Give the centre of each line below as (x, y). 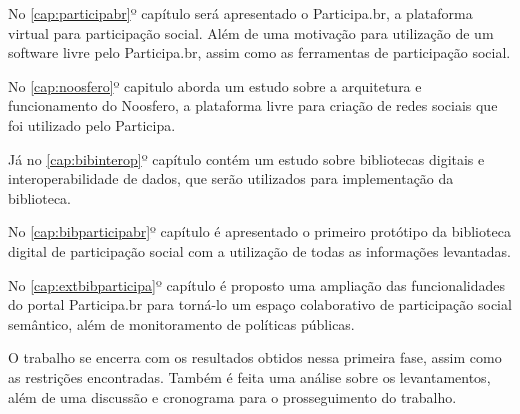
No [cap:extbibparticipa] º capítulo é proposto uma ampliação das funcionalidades (257, 284)
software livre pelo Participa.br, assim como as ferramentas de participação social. (259, 52)
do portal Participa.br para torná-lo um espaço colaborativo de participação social (260, 304)
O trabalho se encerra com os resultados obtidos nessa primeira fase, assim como (255, 357)
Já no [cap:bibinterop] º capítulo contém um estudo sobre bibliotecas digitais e (246, 158)
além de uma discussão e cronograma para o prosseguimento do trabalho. (232, 396)
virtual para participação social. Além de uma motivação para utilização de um (251, 32)
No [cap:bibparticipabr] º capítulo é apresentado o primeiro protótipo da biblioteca (259, 231)
